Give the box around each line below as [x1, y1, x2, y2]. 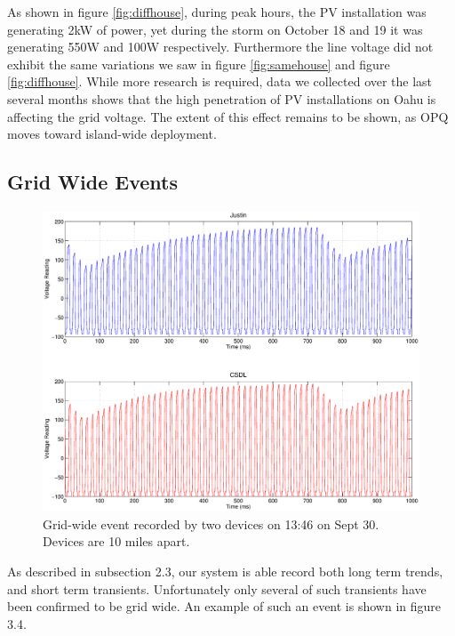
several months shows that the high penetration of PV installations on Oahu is [7, 89, 436, 108]
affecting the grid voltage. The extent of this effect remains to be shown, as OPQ [7, 107, 449, 125]
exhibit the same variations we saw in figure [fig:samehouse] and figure [7, 54, 390, 73]
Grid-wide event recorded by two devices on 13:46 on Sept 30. [43, 514, 379, 533]
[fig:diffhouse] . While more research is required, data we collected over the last [7, 72, 433, 91]
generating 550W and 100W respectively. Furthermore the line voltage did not [7, 37, 434, 56]
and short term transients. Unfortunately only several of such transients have [7, 579, 427, 598]
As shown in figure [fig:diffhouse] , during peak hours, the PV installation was [7, 3, 427, 20]
